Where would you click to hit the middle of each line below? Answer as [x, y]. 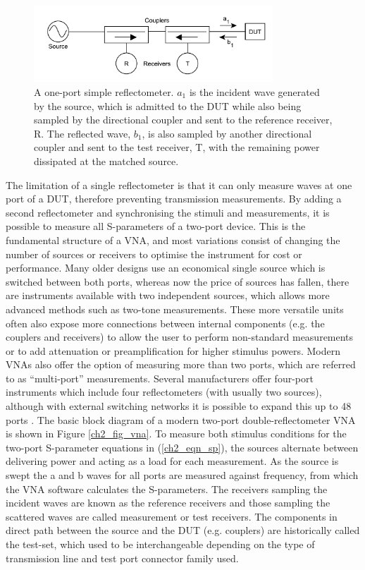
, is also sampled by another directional [227, 133]
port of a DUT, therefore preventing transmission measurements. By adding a [174, 199]
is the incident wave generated [254, 92]
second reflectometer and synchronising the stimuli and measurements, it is [168, 212]
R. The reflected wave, [82, 133]
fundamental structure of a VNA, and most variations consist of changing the [173, 239]
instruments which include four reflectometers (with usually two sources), [164, 392]
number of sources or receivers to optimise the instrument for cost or [154, 254]
